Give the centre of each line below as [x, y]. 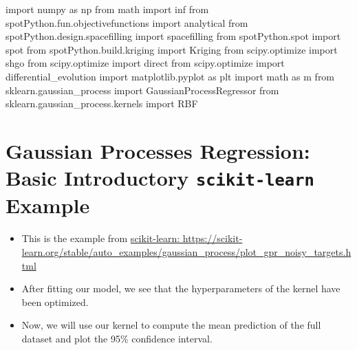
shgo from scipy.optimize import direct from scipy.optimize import [145, 63]
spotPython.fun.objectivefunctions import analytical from [127, 22]
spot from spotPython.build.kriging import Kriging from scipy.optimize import [172, 49]
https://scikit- [213, 238]
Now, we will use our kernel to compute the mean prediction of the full [171, 325]
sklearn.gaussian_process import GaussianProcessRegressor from [142, 90]
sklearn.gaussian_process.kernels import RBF [102, 103]
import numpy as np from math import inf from [107, 9]
